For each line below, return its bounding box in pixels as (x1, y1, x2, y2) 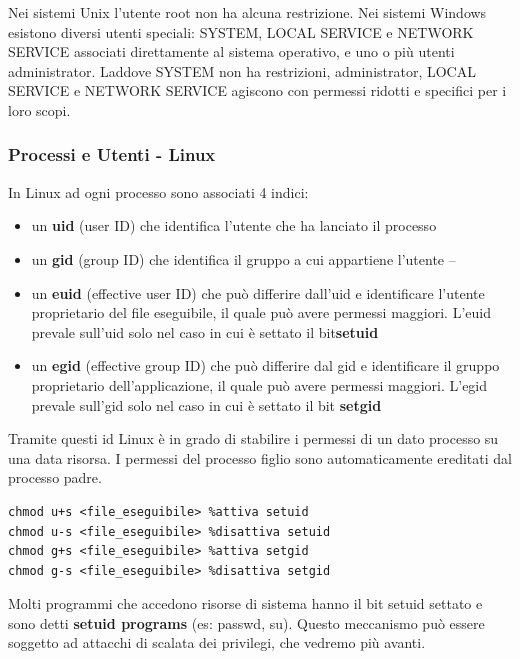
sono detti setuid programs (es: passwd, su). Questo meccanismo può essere (8, 612, 485, 633)
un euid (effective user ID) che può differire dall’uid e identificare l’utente (31, 282, 485, 303)
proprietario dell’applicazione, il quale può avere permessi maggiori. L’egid (31, 374, 488, 395)
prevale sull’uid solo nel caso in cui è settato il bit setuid (31, 321, 379, 342)
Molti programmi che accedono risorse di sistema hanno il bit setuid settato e (8, 593, 483, 614)
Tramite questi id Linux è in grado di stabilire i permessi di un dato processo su (8, 428, 499, 449)
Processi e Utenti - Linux (8, 142, 216, 167)
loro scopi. (8, 99, 71, 120)
